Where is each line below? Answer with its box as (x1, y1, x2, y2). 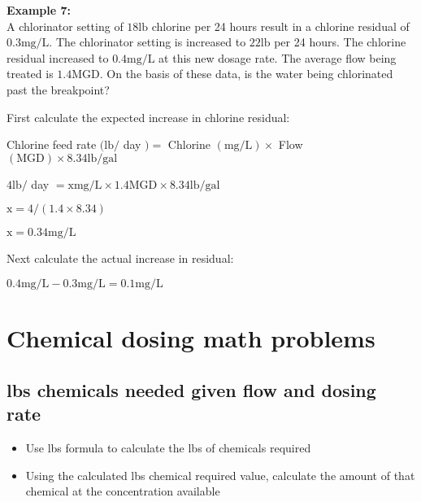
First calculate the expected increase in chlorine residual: (7, 108, 290, 125)
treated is (7, 65, 54, 82)
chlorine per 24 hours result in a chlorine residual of (151, 17, 410, 34)
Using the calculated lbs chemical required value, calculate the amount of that (25, 466, 415, 483)
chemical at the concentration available (25, 482, 220, 500)
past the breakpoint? (7, 81, 110, 98)
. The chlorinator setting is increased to (49, 33, 246, 50)
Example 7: (7, 2, 71, 18)
